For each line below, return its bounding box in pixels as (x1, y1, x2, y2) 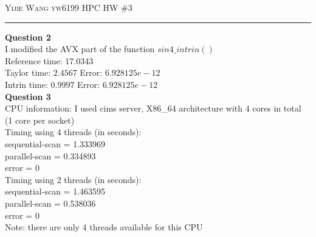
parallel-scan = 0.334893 (5, 149, 96, 162)
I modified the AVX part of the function (5, 42, 155, 55)
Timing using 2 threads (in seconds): (5, 173, 142, 185)
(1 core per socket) (5, 113, 75, 126)
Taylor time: (5, 66, 51, 79)
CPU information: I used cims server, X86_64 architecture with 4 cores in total (5, 102, 301, 115)
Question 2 (5, 30, 51, 43)
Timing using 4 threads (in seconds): (5, 125, 142, 138)
